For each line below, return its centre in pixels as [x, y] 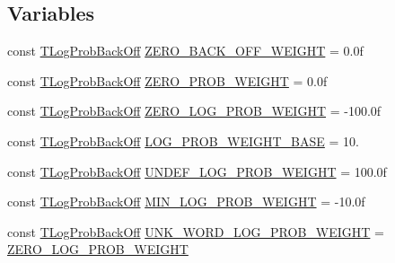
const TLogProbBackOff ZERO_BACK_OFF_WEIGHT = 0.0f [185, 51]
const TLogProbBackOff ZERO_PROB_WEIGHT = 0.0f [167, 80]
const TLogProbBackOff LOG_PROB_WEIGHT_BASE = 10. [183, 140]
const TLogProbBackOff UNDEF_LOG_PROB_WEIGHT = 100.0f [197, 171]
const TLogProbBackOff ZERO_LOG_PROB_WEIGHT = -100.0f [194, 111]
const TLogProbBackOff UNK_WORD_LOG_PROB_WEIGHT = [196, 231]
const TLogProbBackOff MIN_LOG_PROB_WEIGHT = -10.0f [186, 202]
